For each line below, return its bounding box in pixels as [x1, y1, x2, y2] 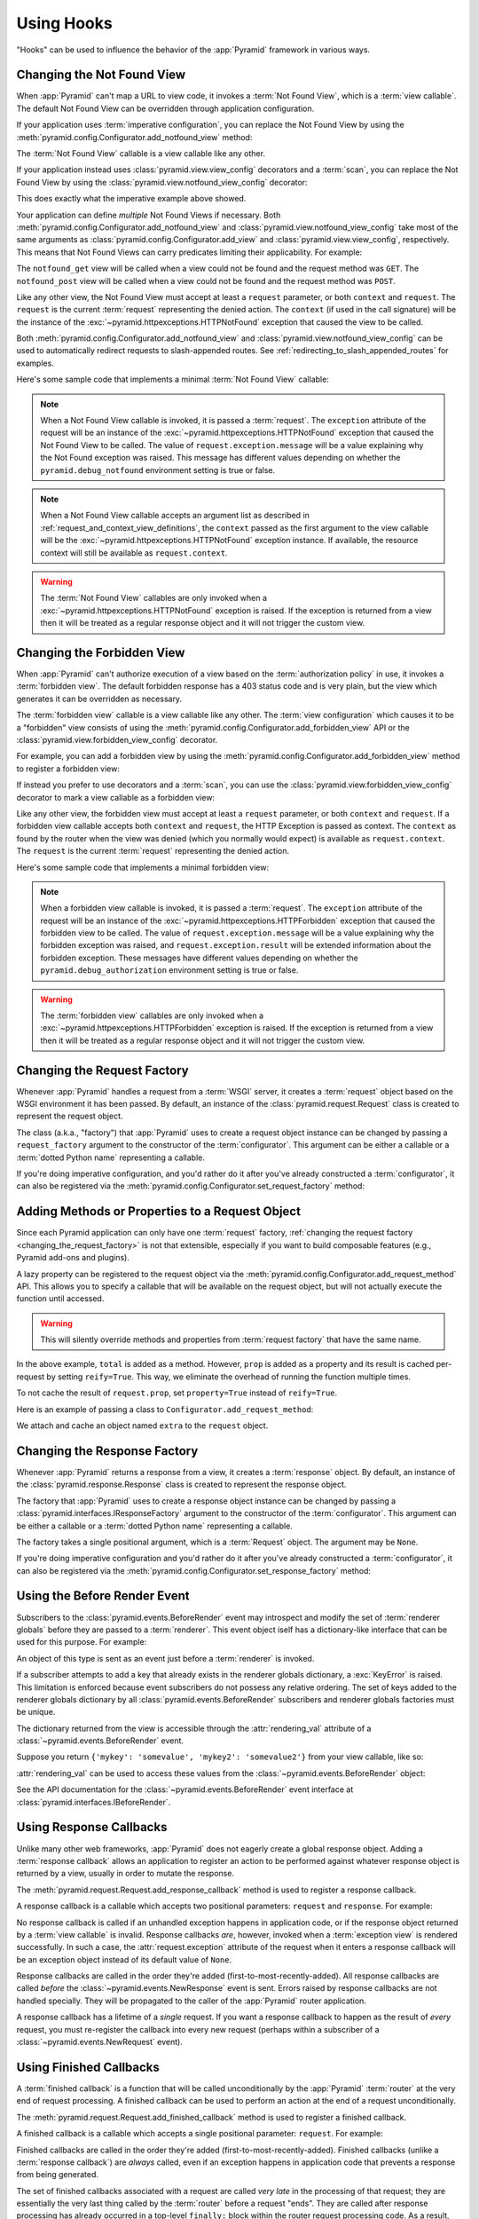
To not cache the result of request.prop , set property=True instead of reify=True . [16, 1387, 338, 1398]
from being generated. [16, 2169, 99, 2180]
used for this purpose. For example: [16, 1637, 147, 1647]
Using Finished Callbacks [16, 2059, 160, 2074]
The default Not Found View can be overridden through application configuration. [16, 103, 315, 114]
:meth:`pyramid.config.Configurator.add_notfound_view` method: [16, 131, 253, 142]
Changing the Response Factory [16, 1443, 199, 1458]
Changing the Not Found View [16, 67, 186, 83]
